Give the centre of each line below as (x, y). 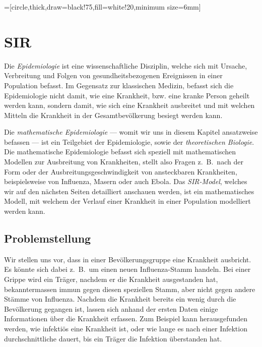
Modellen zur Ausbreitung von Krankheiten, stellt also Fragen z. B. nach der (124, 162)
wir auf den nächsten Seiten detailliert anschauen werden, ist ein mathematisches (129, 191)
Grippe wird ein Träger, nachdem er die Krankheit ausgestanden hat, (111, 279)
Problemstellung (48, 238)
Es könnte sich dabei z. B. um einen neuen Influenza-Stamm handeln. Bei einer (127, 269)
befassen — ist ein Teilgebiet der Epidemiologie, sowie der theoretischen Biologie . (129, 141)
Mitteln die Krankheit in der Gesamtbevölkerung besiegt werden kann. (113, 115)
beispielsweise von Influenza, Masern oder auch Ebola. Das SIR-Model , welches (126, 181)
